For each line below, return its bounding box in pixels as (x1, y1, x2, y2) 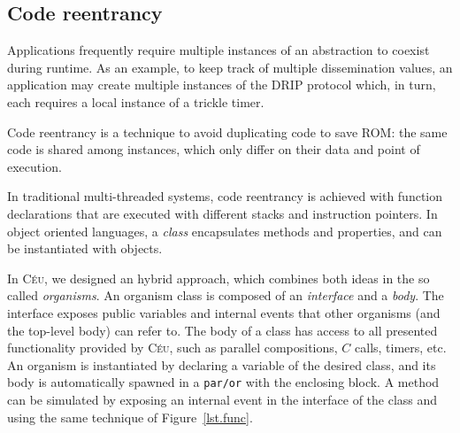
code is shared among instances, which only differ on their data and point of (7, 140, 420, 159)
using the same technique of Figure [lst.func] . (7, 407, 253, 426)
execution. (7, 157, 62, 175)
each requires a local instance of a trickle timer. (7, 92, 264, 111)
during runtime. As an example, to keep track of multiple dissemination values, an (7, 58, 453, 76)
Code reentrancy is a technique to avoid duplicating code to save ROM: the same (7, 122, 448, 141)
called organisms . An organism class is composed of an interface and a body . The (7, 286, 444, 305)
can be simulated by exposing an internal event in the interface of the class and (7, 390, 438, 408)
